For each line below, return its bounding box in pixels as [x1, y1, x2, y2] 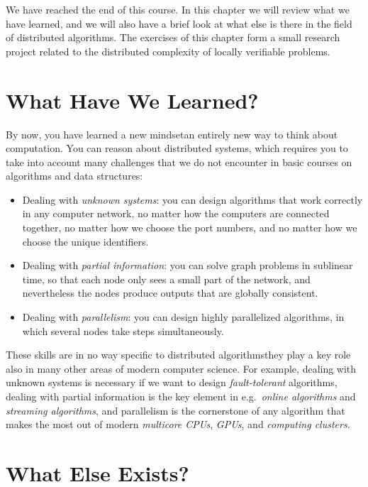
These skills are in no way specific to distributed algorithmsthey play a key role [6, 347, 351, 362]
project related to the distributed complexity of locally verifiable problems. [6, 43, 330, 58]
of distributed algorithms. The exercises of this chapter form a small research [6, 30, 340, 45]
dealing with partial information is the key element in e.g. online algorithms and [6, 389, 356, 403]
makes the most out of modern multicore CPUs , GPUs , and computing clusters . [6, 417, 350, 432]
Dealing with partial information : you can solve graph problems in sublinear [22, 258, 353, 273]
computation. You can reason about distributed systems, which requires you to [6, 141, 348, 155]
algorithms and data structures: [6, 168, 143, 183]
